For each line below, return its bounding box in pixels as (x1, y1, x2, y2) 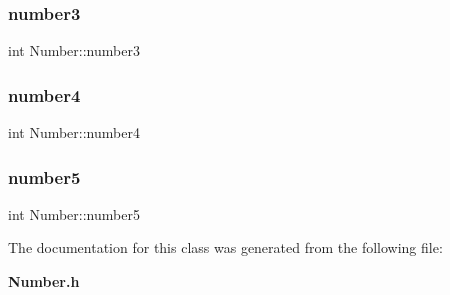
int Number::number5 (8, 203, 140, 224)
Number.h (8, 271, 80, 292)
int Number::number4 (8, 122, 140, 143)
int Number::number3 (8, 40, 140, 61)
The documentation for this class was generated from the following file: (8, 237, 443, 258)
